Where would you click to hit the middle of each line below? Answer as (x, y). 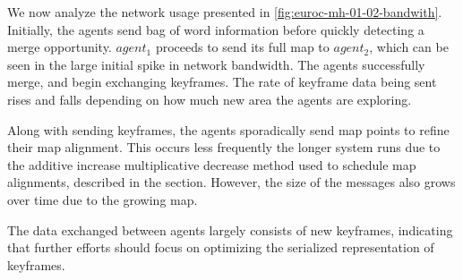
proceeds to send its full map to (242, 47)
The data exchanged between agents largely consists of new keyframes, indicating (230, 229)
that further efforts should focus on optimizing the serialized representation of (221, 247)
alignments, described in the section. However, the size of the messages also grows (231, 182)
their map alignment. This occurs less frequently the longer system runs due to (224, 147)
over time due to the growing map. (103, 199)
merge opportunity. (60, 47)
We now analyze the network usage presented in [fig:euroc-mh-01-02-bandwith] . (225, 12)
